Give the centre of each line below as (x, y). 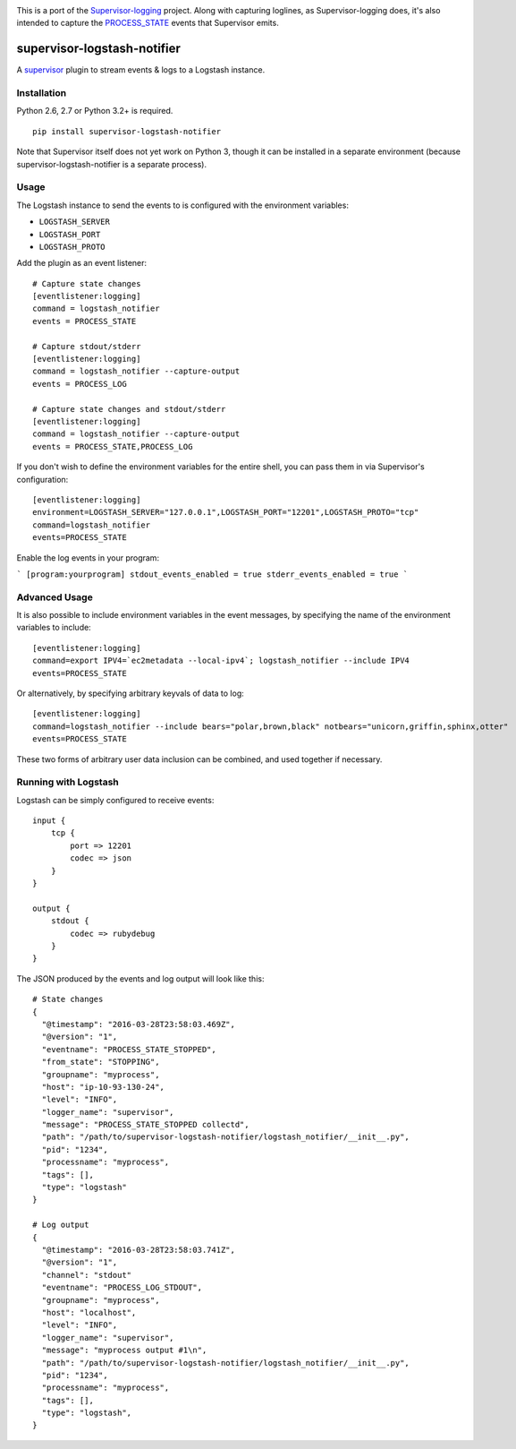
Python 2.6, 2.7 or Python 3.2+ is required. (95, 111)
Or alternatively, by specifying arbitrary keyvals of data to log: (131, 693)
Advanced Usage (55, 597)
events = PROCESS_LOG (80, 384)
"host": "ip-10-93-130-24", (103, 1087)
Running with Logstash (68, 782)
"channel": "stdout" (87, 1275)
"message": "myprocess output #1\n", (124, 1350)
